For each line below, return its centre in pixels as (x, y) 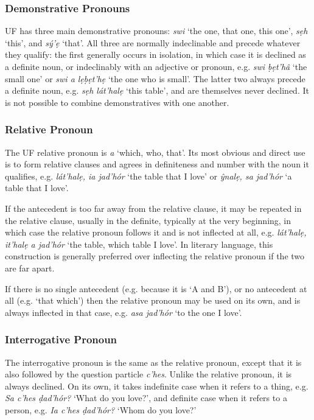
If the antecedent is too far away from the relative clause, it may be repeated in (153, 208)
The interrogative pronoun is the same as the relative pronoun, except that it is (153, 362)
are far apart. (30, 268)
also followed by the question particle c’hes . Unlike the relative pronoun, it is (148, 374)
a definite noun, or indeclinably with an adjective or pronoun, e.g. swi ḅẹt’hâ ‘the (156, 66)
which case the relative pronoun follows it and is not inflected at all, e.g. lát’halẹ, (156, 232)
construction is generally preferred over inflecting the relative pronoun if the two (155, 256)
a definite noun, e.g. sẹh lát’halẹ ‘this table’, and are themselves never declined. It (157, 90)
